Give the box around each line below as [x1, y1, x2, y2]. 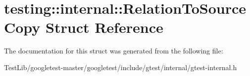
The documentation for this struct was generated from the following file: [4, 46, 223, 56]
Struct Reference [46, 17, 163, 37]
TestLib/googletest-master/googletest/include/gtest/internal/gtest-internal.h [4, 62, 237, 72]
